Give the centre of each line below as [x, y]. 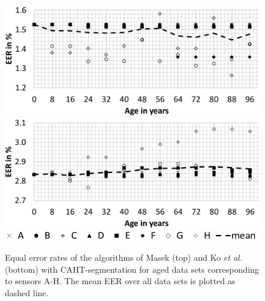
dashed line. [27, 292]
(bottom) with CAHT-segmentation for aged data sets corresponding [132, 269]
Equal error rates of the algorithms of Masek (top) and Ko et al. [124, 257]
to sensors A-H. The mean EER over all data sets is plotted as [120, 281]
